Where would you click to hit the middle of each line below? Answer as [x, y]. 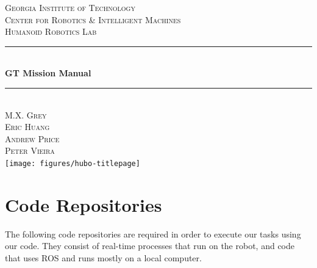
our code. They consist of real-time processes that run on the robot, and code [150, 246]
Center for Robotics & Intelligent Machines [93, 19]
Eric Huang [27, 127]
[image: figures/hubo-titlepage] [73, 163]
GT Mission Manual [48, 73]
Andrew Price [32, 138]
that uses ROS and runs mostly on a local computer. [103, 257]
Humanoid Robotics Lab [51, 31]
